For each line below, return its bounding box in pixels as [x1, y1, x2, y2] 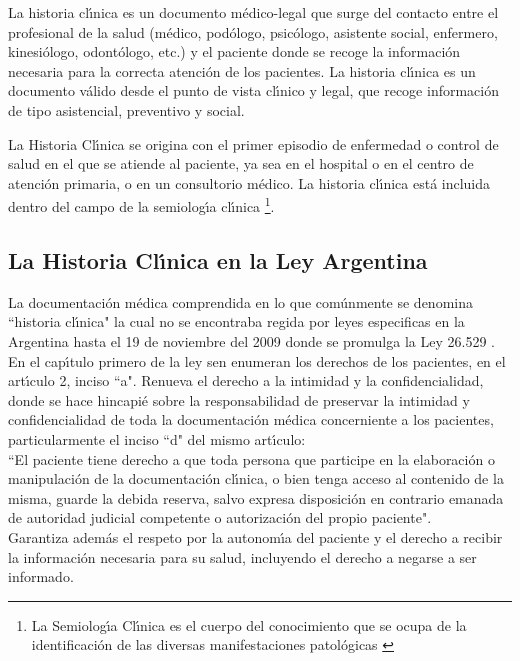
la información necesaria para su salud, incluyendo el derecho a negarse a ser [8, 546, 477, 567]
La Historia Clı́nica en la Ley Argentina [8, 244, 428, 275]
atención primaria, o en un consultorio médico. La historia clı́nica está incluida [8, 172, 491, 193]
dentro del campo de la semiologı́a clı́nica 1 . [8, 193, 275, 216]
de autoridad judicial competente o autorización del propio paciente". [8, 507, 432, 528]
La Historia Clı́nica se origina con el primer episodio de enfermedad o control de [8, 133, 499, 154]
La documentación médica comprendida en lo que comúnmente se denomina [8, 291, 473, 312]
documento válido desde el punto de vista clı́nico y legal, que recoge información [8, 80, 499, 101]
